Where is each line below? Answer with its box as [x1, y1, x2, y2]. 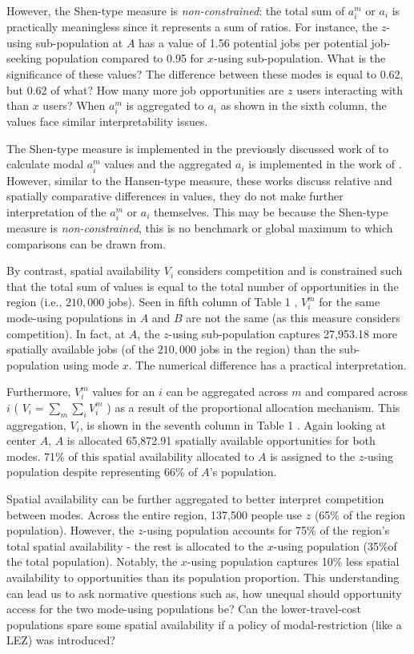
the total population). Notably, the [6, 553, 178, 570]
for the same [319, 293, 380, 310]
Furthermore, [6, 383, 71, 400]
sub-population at [35, 34, 123, 50]
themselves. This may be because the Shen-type [154, 203, 388, 220]
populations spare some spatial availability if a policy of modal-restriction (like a [6, 616, 402, 632]
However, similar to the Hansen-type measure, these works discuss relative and [6, 172, 392, 188]
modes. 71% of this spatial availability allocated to [6, 447, 255, 464]
